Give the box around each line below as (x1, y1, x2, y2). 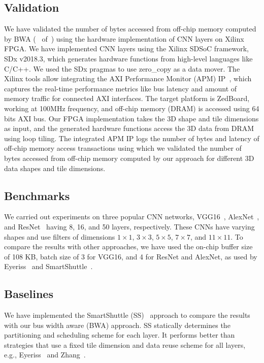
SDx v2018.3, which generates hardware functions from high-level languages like (4, 53, 253, 63)
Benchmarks (4, 187, 70, 203)
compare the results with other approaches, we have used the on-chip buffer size (4, 241, 253, 252)
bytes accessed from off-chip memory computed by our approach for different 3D (4, 152, 254, 163)
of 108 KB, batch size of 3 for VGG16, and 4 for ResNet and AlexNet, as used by (4, 251, 257, 261)
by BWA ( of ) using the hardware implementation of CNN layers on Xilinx (4, 33, 244, 44)
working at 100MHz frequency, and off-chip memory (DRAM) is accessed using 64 (4, 103, 259, 113)
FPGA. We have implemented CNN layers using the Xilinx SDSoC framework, (4, 43, 249, 54)
